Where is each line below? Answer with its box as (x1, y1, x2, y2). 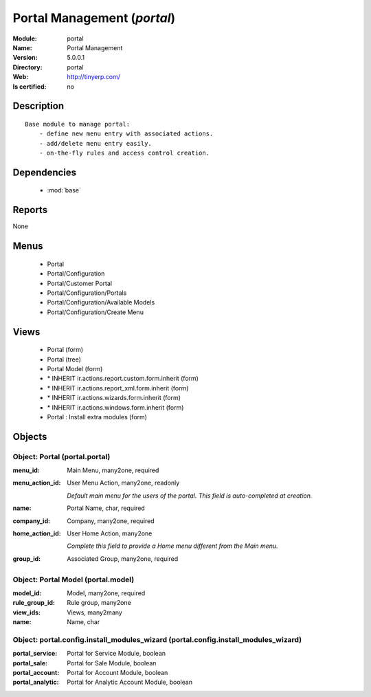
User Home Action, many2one (67, 529, 153, 538)
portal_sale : (12, 659, 48, 667)
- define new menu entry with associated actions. (38, 130, 214, 137)
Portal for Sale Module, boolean (67, 659, 157, 667)
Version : (12, 54, 38, 62)
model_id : (12, 588, 42, 597)
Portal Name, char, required (67, 504, 146, 512)
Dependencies (12, 166, 77, 178)
